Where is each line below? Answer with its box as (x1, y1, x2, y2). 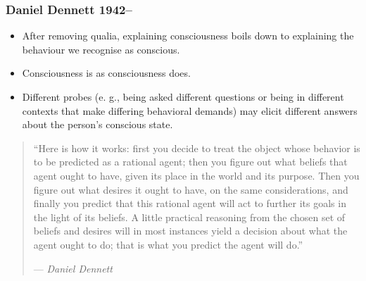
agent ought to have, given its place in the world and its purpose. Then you (33, 168, 360, 182)
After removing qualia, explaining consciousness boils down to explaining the (22, 28, 354, 43)
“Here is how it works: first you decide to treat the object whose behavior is (33, 140, 360, 155)
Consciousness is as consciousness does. (22, 65, 191, 80)
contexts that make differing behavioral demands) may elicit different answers (22, 103, 358, 118)
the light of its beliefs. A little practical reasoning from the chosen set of (33, 209, 346, 224)
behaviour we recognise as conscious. (22, 42, 180, 56)
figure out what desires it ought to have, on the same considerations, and (33, 182, 348, 196)
